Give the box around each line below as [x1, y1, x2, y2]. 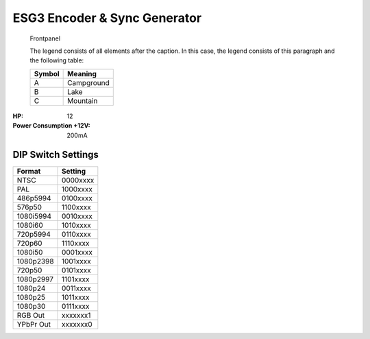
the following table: [29, 56, 84, 65]
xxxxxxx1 [62, 311, 91, 320]
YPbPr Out [16, 320, 51, 329]
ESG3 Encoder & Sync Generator [12, 10, 202, 25]
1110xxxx [62, 239, 90, 248]
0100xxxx [62, 194, 92, 203]
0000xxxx [62, 176, 95, 185]
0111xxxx [62, 302, 90, 312]
